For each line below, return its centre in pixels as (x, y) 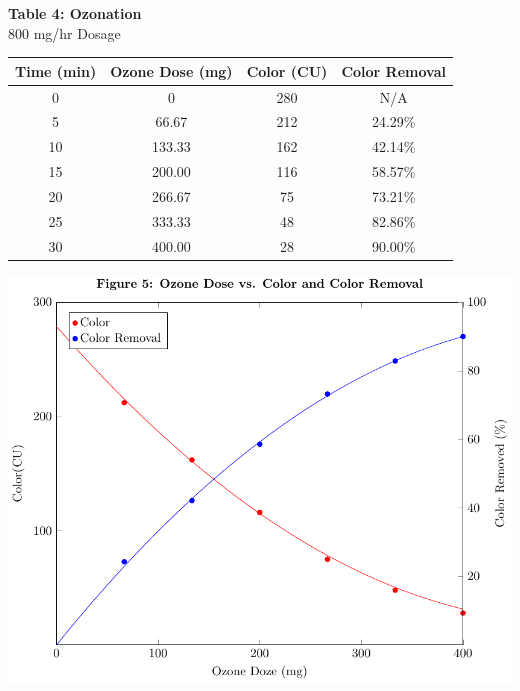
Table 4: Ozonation (75, 13)
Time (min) (56, 70)
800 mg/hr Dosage (64, 32)
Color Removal (393, 70)
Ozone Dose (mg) (171, 70)
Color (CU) (287, 70)
